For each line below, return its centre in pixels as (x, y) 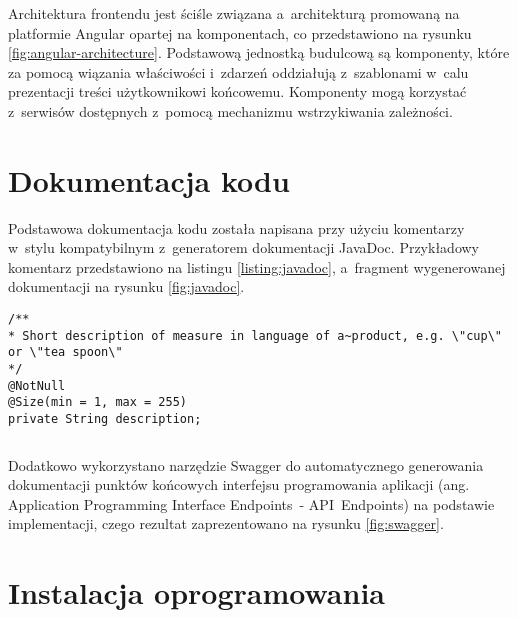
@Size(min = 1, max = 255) (97, 402)
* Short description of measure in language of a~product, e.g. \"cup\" (255, 335)
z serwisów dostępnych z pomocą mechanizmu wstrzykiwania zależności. (230, 110)
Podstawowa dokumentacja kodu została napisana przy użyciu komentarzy (236, 227)
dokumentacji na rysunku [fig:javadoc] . (126, 286)
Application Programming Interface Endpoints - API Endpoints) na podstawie (251, 503)
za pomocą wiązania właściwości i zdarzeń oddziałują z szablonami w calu (238, 71)
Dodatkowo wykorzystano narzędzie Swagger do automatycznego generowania (246, 464)
